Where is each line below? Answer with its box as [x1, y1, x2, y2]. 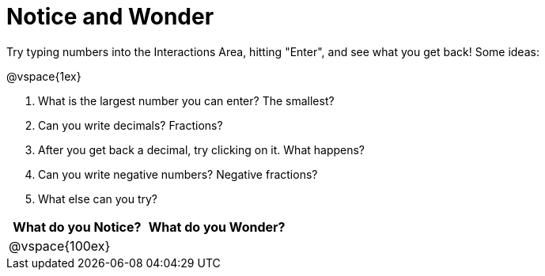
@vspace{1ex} [6, 69, 81, 83]
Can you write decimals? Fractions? [38, 118, 223, 132]
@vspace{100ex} [9, 237, 111, 254]
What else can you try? [38, 191, 157, 206]
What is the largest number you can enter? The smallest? [38, 93, 335, 108]
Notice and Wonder [6, 3, 214, 30]
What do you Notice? [13, 218, 142, 235]
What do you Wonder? [148, 218, 286, 235]
